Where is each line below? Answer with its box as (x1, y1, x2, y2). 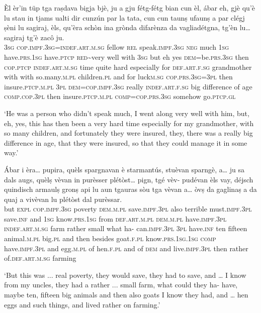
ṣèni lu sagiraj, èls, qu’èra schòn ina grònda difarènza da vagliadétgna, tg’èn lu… (4, 22, 250, 33)
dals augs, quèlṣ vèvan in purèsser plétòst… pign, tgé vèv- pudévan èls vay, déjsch (4, 174, 253, 184)
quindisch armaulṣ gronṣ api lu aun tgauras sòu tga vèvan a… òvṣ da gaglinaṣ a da (4, 184, 257, 194)
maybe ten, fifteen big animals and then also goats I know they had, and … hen (4, 289, 248, 300)
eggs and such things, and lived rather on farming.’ (4, 299, 160, 309)
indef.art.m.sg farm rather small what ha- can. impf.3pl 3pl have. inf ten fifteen (4, 223, 247, 234)
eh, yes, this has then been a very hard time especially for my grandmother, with (4, 118, 254, 128)
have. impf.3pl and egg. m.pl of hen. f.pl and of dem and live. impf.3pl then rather (4, 243, 248, 253)
